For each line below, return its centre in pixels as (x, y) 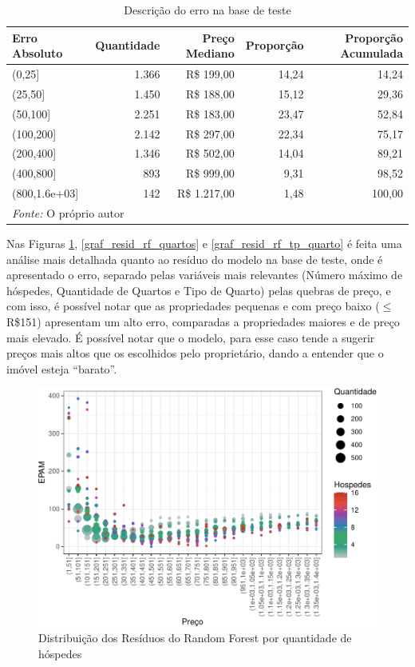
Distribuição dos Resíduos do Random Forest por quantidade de (195, 638)
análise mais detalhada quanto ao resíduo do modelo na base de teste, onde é (195, 259)
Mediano (210, 53)
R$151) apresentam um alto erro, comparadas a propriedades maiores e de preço (203, 322)
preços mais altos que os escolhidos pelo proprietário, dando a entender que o (195, 353)
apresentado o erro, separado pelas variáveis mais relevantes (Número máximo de (205, 275)
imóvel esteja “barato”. (62, 368)
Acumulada (372, 53)
